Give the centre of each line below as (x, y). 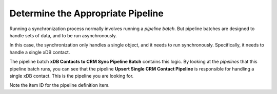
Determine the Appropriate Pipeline (86, 13)
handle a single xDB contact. (40, 52)
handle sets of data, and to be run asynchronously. (63, 35)
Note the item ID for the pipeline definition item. (60, 85)
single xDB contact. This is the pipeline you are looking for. (72, 76)
